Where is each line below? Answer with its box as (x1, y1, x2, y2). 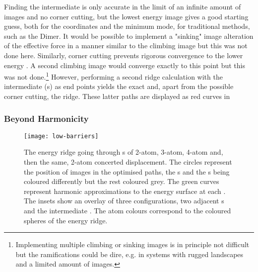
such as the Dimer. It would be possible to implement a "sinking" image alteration (4, 30, 254, 41)
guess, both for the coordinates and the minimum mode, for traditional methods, (4, 21, 250, 31)
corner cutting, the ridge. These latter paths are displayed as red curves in (4, 91, 230, 101)
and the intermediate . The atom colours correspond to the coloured (24, 205, 231, 216)
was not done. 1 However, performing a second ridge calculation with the (4, 70, 223, 82)
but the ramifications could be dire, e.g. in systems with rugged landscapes (15, 249, 244, 259)
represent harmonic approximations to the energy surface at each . (24, 185, 226, 196)
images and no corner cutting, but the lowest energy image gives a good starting (4, 11, 249, 21)
